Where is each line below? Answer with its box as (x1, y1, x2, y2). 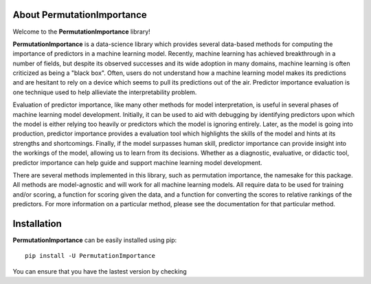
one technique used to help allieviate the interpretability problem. (12, 88, 197, 96)
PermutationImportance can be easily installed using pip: (12, 236, 177, 244)
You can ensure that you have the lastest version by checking (12, 267, 187, 275)
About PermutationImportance (12, 9, 147, 21)
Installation (12, 217, 62, 230)
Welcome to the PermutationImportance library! (12, 28, 150, 36)
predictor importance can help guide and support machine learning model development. (12, 158, 262, 166)
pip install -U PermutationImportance (25, 252, 156, 260)
